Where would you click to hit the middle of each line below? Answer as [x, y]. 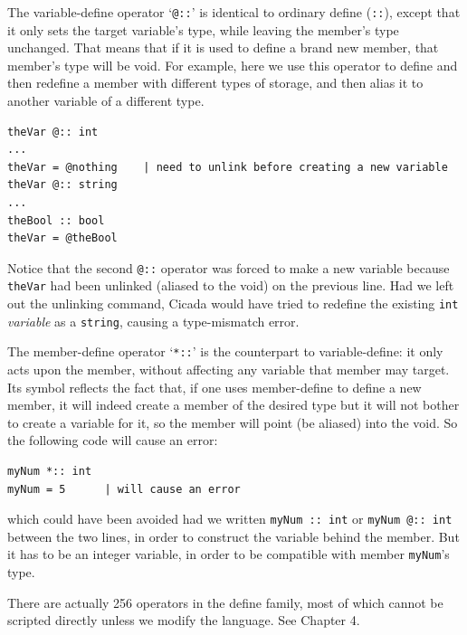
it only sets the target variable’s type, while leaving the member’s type [203, 29]
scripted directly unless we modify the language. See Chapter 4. [184, 620]
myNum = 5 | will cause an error [124, 489]
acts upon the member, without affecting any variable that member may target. [229, 370]
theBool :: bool [56, 220]
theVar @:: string [62, 185]
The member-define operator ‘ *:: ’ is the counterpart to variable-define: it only [225, 351]
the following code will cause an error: [113, 440]
